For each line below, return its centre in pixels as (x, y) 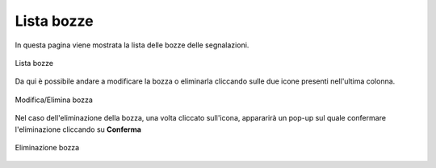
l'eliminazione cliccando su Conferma (78, 129)
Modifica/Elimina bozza (54, 100)
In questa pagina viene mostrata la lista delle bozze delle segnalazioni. (132, 45)
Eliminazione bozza (47, 147)
